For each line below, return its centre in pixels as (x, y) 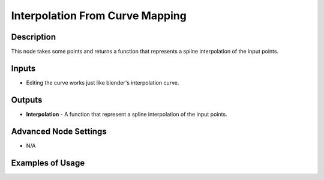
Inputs (23, 68)
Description (34, 37)
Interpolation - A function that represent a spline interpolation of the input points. (127, 114)
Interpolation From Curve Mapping (99, 16)
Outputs (27, 100)
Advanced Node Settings (59, 131)
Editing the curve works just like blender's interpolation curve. (103, 82)
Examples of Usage (48, 163)
